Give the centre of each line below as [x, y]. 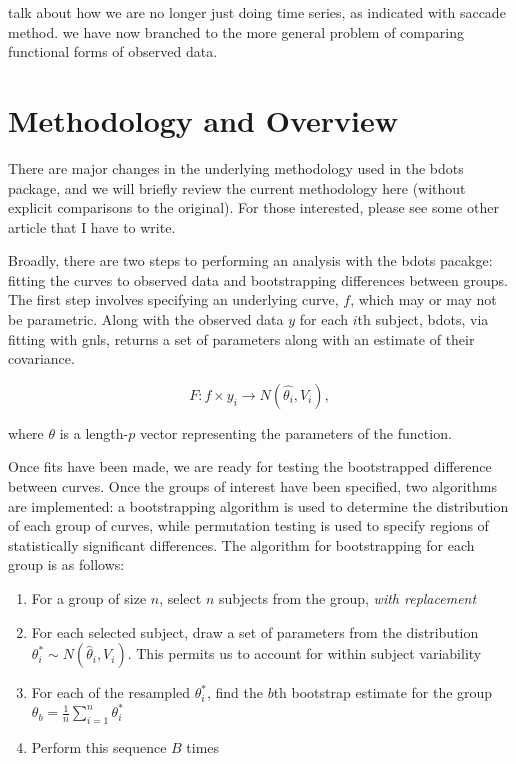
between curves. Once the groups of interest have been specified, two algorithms [252, 486]
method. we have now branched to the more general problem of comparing [236, 31]
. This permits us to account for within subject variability [304, 653]
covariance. [41, 358]
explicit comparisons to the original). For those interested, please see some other [253, 207]
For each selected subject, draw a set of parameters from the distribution [255, 631]
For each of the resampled [111, 692]
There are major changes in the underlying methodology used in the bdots [236, 167]
